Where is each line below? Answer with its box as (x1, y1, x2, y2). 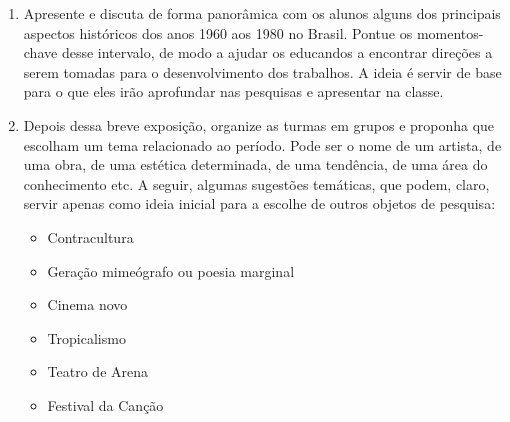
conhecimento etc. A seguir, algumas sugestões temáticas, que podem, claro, (23, 173, 490, 194)
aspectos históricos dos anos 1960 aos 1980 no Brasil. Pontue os (23, 22, 413, 43)
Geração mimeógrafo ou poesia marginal (47, 260, 295, 281)
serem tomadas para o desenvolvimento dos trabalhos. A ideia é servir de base (23, 61, 502, 82)
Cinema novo (47, 294, 128, 315)
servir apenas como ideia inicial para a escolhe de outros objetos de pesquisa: (23, 193, 496, 214)
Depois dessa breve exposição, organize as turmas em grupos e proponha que (23, 114, 495, 135)
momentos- (416, 22, 484, 43)
